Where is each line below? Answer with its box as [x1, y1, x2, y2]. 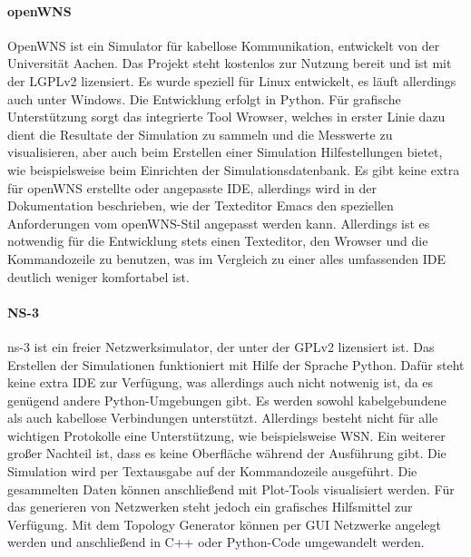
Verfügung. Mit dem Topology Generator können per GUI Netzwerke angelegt [7, 514, 441, 533]
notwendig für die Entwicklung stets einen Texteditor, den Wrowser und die [7, 231, 428, 250]
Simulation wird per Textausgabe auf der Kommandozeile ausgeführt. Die [7, 462, 417, 481]
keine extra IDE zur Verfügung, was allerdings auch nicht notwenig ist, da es [7, 373, 434, 392]
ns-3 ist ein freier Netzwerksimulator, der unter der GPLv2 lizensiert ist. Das [7, 337, 435, 356]
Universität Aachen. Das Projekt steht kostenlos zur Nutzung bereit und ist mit [7, 54, 452, 73]
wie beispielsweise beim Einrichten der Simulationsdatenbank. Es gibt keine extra [7, 160, 460, 179]
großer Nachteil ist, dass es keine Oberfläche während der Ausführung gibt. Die [7, 444, 446, 463]
